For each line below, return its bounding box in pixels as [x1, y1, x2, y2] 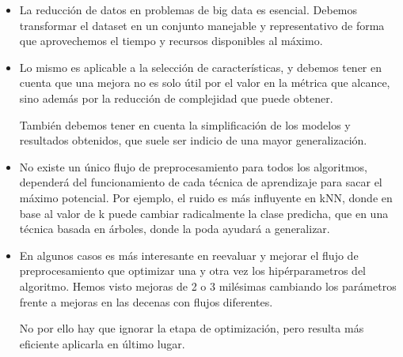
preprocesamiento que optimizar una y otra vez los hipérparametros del [19, 262, 367, 279]
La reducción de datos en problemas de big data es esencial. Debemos [19, 2, 358, 17]
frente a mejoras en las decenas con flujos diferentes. [19, 293, 273, 310]
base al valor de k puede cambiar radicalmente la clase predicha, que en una [19, 205, 389, 221]
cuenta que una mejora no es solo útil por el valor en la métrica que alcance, [19, 74, 390, 91]
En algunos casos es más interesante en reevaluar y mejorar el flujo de [19, 246, 359, 263]
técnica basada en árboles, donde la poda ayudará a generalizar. [19, 220, 330, 237]
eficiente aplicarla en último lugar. [19, 335, 185, 351]
